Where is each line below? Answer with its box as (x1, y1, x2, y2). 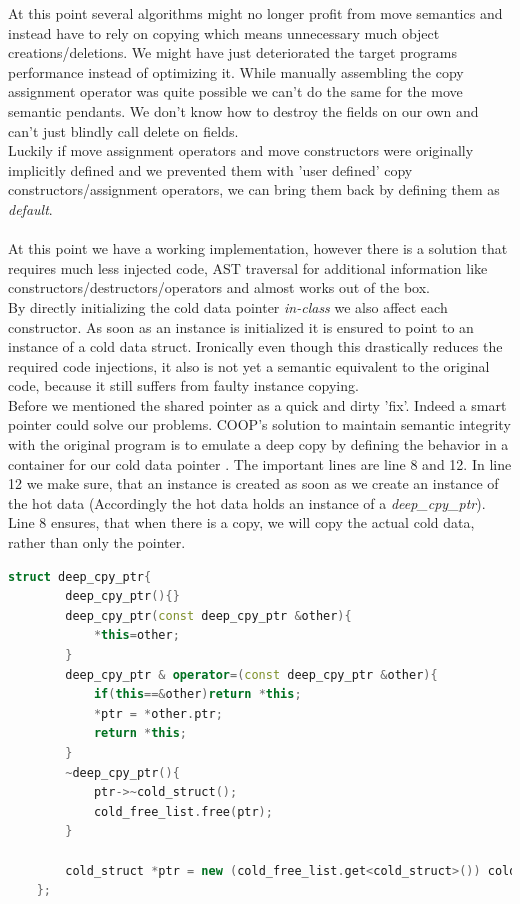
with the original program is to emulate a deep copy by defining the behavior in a (8, 434, 509, 455)
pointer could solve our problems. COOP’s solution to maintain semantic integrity (8, 414, 511, 435)
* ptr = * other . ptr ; (93, 706, 223, 721)
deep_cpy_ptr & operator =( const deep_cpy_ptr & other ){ (65, 667, 438, 682)
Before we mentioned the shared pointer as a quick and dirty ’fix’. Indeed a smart (8, 394, 507, 415)
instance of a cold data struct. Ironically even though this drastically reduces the (8, 336, 503, 357)
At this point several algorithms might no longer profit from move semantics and (8, 3, 503, 23)
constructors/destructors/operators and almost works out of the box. (8, 277, 430, 298)
